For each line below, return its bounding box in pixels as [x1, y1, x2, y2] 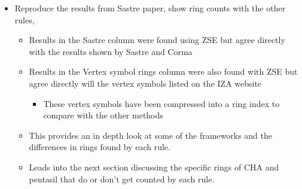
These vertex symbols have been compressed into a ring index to [43, 97, 280, 109]
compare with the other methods [43, 109, 163, 121]
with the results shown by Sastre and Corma [29, 45, 193, 57]
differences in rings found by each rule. [29, 141, 170, 153]
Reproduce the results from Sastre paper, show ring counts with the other [14, 2, 286, 14]
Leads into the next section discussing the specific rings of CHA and [29, 160, 279, 173]
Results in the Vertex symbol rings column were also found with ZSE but [29, 65, 298, 78]
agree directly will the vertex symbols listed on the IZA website [29, 77, 262, 89]
